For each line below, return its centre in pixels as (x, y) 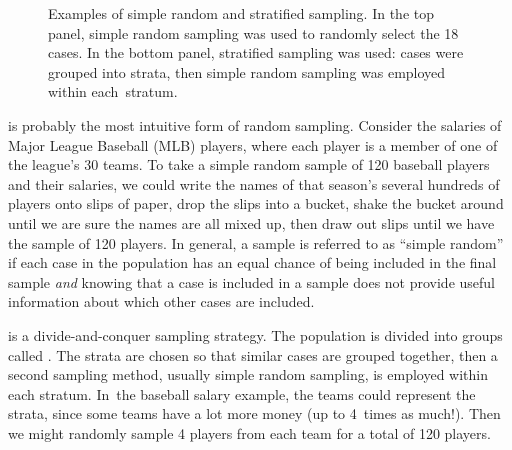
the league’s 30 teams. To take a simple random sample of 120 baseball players (249, 164)
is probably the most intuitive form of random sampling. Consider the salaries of (255, 124)
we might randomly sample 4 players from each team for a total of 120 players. (249, 432)
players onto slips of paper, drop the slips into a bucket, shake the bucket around (256, 203)
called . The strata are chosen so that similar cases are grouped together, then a (253, 354)
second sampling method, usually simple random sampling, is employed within (248, 374)
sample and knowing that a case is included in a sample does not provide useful (252, 281)
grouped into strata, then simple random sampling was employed (247, 71)
